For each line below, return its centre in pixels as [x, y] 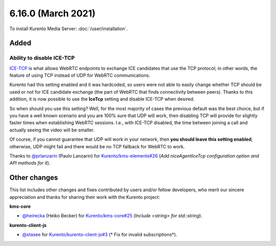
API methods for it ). [30, 163]
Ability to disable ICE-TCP [42, 58]
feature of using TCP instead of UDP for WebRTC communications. [80, 75]
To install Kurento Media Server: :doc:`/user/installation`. [68, 29]
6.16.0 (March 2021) [52, 13]
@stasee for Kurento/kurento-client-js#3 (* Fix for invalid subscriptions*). [100, 235]
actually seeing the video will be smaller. [52, 130]
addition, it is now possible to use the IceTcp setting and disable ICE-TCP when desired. [102, 99]
